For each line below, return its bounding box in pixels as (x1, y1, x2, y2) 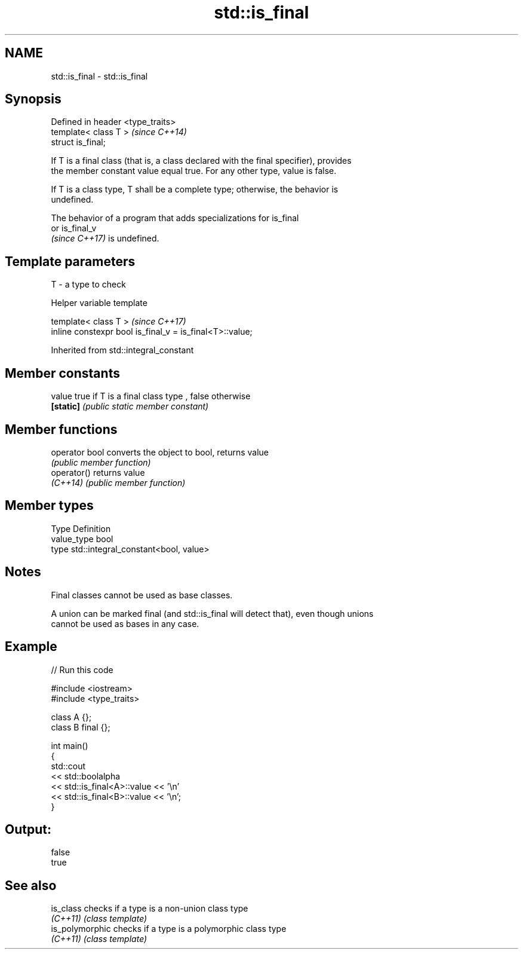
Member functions (5, 421, 118, 437)
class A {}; (51, 711, 92, 722)
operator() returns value (51, 467, 145, 478)
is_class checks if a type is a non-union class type (51, 903, 248, 914)
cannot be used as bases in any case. (51, 618, 199, 629)
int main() (51, 740, 88, 751)
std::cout (51, 760, 86, 771)
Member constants (5, 365, 120, 381)
